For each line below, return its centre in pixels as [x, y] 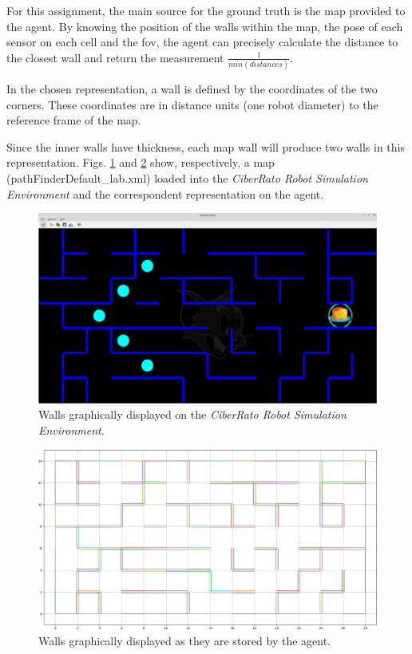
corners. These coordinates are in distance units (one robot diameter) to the [192, 104]
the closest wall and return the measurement [115, 57]
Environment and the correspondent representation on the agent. [165, 193]
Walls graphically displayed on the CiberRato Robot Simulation [192, 414]
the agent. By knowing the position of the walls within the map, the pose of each [205, 26]
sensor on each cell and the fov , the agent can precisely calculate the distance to [202, 42]
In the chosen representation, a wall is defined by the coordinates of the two [192, 89]
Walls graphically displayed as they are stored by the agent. [184, 640]
